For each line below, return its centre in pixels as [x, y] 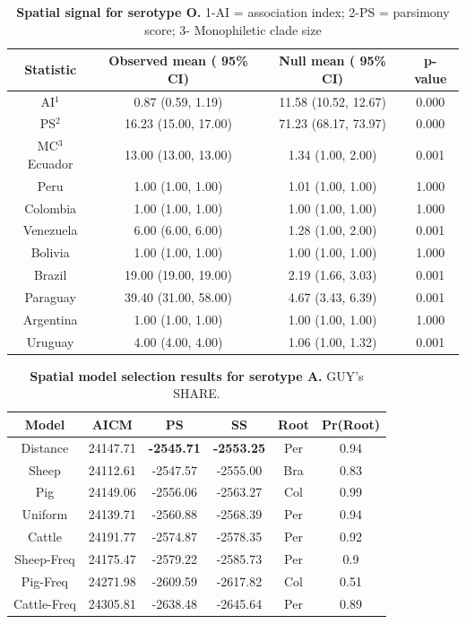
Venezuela [50, 230]
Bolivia [50, 252]
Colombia [51, 208]
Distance [45, 447]
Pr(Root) [350, 424]
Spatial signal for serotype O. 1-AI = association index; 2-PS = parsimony [233, 12]
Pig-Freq [45, 581]
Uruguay [50, 341]
